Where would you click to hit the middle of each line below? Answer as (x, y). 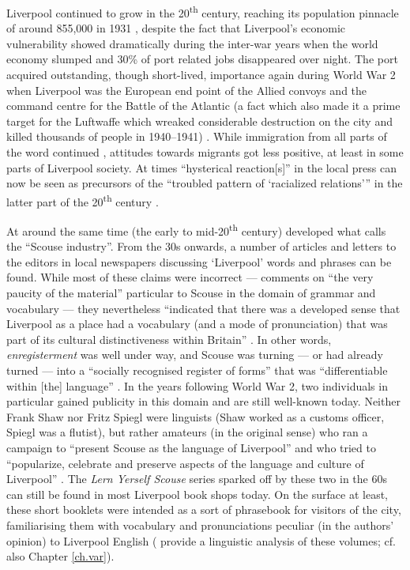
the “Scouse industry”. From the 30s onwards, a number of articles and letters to (201, 246)
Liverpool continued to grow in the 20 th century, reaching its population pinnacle (203, 11)
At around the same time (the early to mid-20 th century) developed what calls (196, 230)
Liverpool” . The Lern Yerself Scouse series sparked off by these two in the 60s (197, 479)
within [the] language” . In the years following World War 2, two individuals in (197, 385)
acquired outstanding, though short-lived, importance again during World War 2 (201, 75)
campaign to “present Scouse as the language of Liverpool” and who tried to (191, 447)
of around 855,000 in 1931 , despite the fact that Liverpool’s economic (176, 28)
